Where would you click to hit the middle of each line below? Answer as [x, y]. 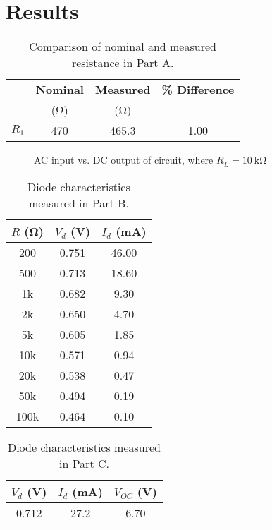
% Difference [198, 90]
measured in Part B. [79, 203]
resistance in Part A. [123, 63]
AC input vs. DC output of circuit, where [124, 160]
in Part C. [84, 463]
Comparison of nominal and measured [123, 47]
